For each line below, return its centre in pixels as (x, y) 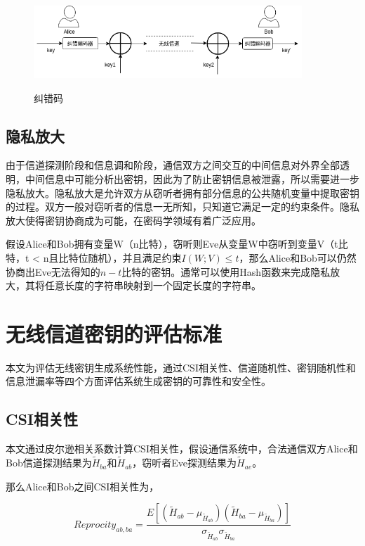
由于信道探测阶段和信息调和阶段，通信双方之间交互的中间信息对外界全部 (173, 165)
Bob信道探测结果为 (49, 463)
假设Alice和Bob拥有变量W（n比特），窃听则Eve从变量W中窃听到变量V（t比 (177, 244)
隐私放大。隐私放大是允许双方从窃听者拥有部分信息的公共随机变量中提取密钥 (182, 192)
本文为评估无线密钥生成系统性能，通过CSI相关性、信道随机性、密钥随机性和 (181, 367)
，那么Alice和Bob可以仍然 (298, 257)
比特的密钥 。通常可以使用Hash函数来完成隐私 (226, 271)
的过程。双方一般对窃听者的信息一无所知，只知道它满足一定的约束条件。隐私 (182, 207)
